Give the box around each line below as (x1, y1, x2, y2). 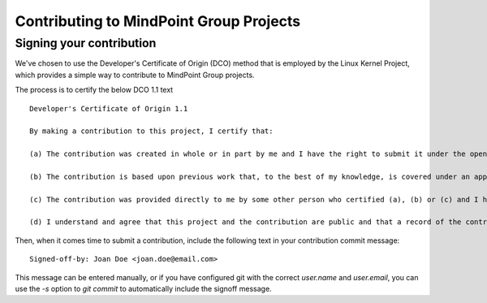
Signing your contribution (15, 36, 157, 50)
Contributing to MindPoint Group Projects (15, 12, 301, 30)
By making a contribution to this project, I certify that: (29, 127, 274, 136)
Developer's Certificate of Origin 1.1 (29, 104, 188, 113)
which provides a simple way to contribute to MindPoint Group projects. (15, 70, 255, 80)
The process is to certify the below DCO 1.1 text (15, 85, 174, 95)
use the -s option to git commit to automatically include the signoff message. (15, 284, 272, 294)
